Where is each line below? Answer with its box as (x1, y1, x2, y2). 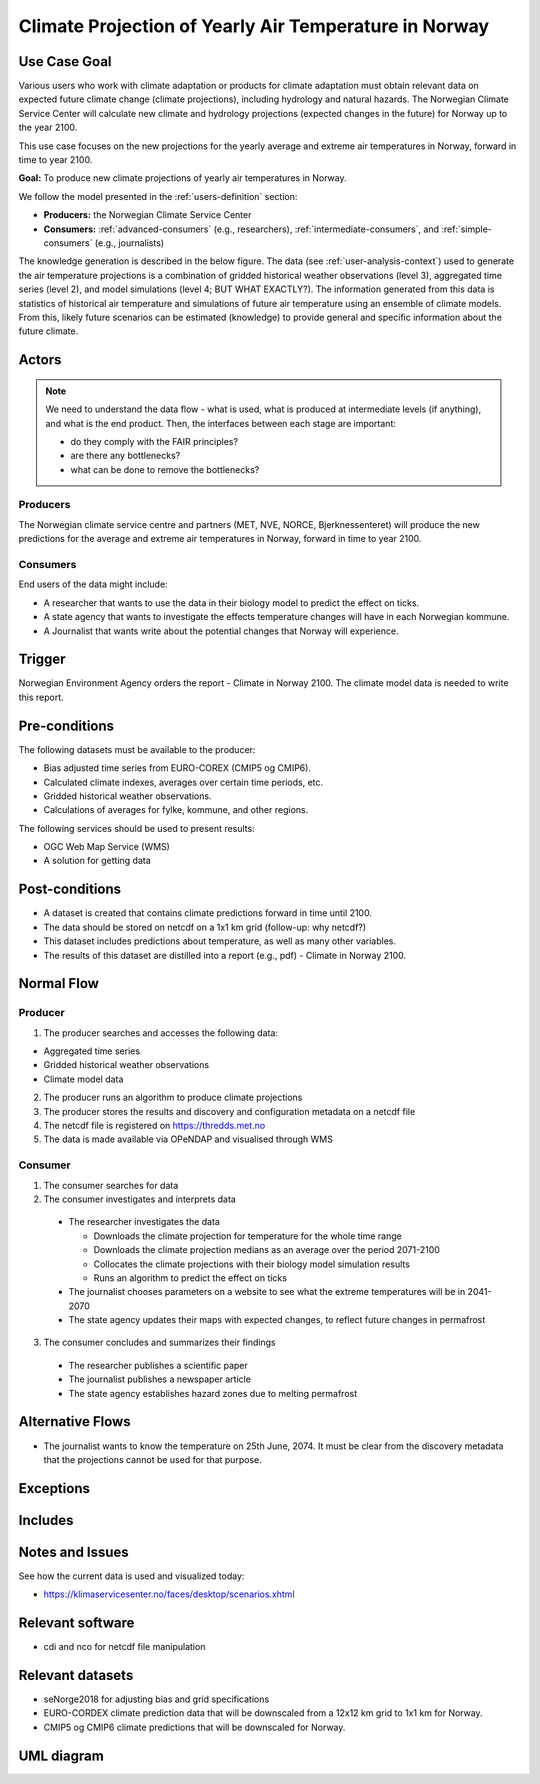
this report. (18, 691, 64, 703)
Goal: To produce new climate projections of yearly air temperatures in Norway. (18, 172, 347, 184)
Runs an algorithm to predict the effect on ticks (93, 1271, 287, 1284)
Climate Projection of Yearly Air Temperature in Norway (18, 15, 490, 37)
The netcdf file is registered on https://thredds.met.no (43, 1120, 266, 1132)
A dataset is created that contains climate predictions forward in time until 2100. (43, 907, 372, 919)
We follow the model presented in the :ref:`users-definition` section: (18, 190, 298, 202)
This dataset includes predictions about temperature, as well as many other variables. (43, 935, 397, 947)
